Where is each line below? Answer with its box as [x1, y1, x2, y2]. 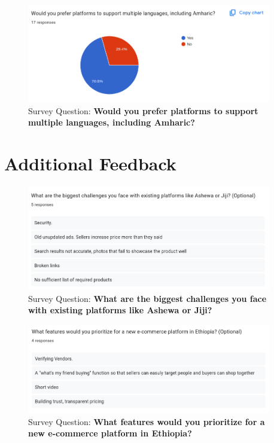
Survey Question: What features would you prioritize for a [28, 415, 265, 427]
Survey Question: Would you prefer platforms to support [28, 104, 258, 117]
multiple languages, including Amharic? [28, 116, 195, 129]
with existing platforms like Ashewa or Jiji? [28, 304, 212, 316]
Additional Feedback [4, 151, 176, 175]
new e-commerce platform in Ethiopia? [28, 427, 192, 439]
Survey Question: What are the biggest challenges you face [28, 292, 267, 304]
